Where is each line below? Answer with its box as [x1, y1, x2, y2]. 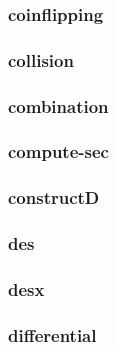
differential [8, 322, 97, 347]
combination [8, 93, 109, 118]
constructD [8, 185, 100, 210]
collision [8, 47, 74, 72]
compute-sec [8, 139, 109, 164]
